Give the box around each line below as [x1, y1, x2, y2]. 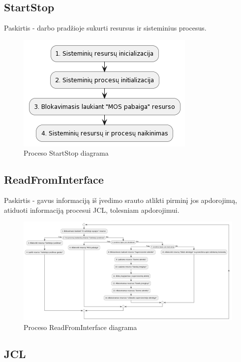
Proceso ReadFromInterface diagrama [24, 322, 137, 332]
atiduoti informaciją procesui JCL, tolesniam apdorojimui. [4, 204, 180, 215]
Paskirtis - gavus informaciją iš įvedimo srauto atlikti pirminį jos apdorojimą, [4, 195, 238, 205]
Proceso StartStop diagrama [24, 148, 109, 158]
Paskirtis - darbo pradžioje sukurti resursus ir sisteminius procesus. [4, 23, 207, 33]
